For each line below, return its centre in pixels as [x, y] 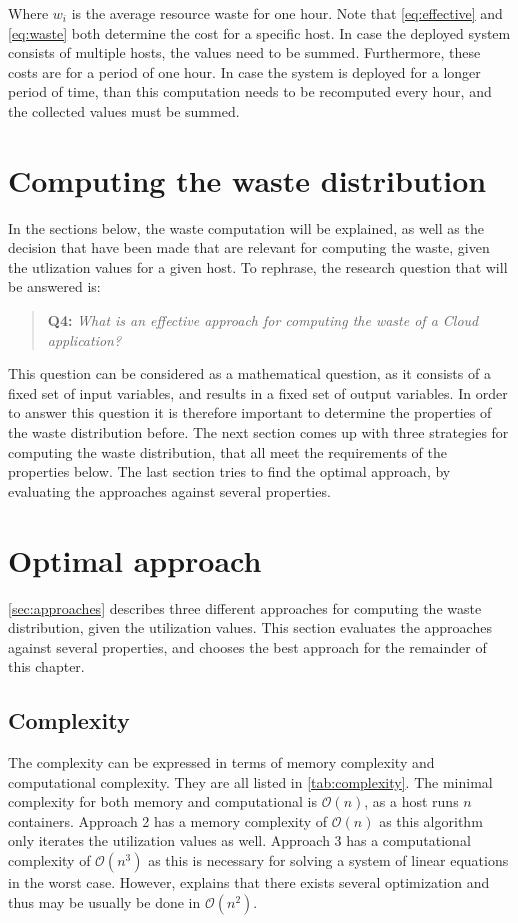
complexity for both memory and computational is [162, 801]
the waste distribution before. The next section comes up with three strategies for [258, 432]
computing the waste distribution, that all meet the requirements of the [228, 451]
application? [84, 339]
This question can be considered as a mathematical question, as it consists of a [249, 373]
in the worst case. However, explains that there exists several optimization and [249, 882]
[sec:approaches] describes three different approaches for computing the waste [245, 607]
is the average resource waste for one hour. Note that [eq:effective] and [287, 13]
